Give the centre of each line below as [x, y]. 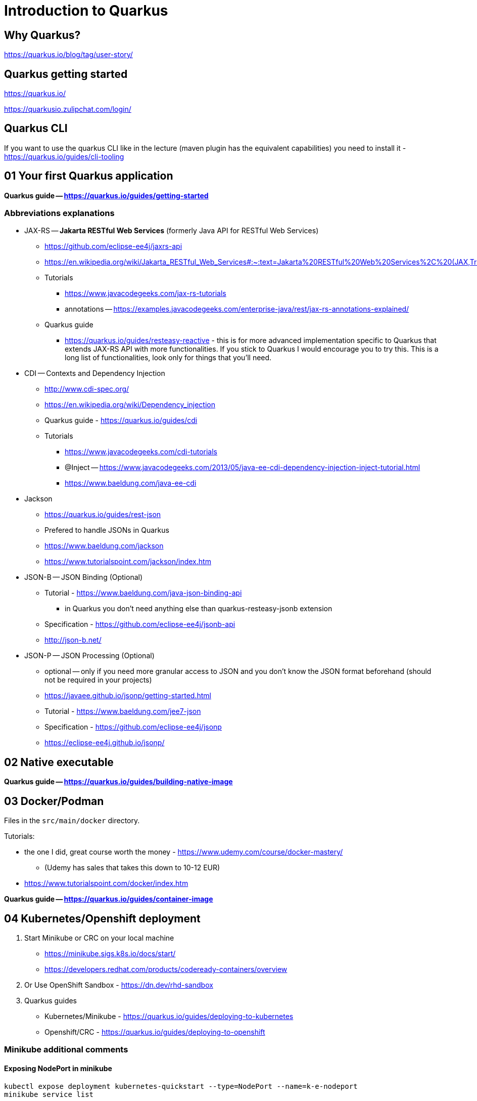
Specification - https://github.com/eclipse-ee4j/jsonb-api [140, 624]
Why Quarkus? [42, 35]
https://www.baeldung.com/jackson [104, 546]
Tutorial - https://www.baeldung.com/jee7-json [123, 711]
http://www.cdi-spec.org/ [87, 389]
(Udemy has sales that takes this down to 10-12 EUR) [132, 868]
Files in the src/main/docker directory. [72, 821]
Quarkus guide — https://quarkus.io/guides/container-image [109, 899]
